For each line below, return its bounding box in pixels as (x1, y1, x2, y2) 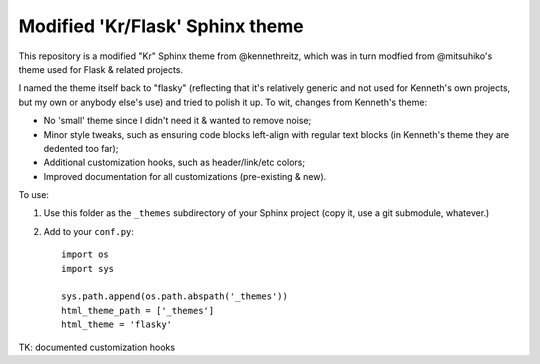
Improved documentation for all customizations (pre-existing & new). (43, 170, 327, 182)
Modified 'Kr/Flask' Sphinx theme (18, 15, 304, 37)
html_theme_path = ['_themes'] (61, 305, 215, 316)
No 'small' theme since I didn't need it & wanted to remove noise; (43, 115, 312, 127)
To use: (18, 189, 50, 201)
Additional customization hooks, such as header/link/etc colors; (43, 156, 305, 169)
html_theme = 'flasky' (61, 319, 173, 330)
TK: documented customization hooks (18, 341, 175, 353)
